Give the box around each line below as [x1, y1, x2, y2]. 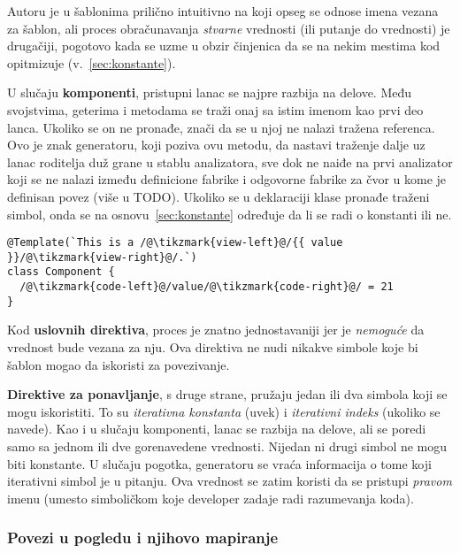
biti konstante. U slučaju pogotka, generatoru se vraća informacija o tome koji [7, 454, 432, 472]
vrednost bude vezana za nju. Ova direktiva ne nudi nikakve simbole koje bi [7, 338, 418, 356]
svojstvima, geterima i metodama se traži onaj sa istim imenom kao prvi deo [7, 100, 424, 119]
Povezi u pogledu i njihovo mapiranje [7, 526, 279, 549]
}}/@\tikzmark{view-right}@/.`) [7, 250, 197, 264]
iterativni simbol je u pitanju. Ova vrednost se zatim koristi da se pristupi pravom [7, 472, 452, 490]
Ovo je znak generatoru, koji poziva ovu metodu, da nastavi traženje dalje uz [7, 135, 425, 154]
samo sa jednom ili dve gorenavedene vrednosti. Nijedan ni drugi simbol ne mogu [7, 436, 448, 455]
